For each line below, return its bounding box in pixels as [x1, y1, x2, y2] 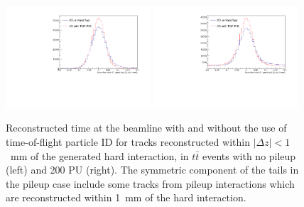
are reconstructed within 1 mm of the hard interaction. [6, 190, 246, 205]
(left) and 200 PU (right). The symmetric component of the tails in [6, 162, 299, 177]
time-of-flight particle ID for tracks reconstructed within [6, 134, 250, 149]
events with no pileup [202, 148, 296, 163]
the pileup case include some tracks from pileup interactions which [6, 176, 295, 191]
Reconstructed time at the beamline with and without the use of [6, 120, 287, 135]
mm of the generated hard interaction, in [10, 148, 189, 163]
